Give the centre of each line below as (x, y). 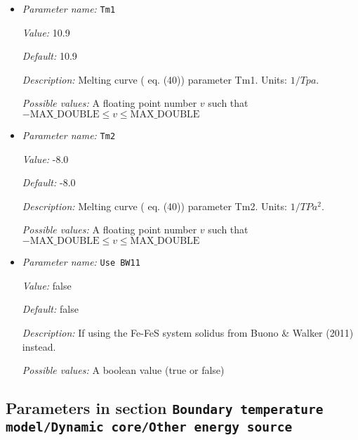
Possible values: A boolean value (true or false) (123, 370)
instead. (39, 346)
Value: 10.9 (46, 32)
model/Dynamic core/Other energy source (149, 427)
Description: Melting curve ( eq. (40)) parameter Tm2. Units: (154, 206)
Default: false (50, 309)
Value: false (47, 285)
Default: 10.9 (49, 56)
